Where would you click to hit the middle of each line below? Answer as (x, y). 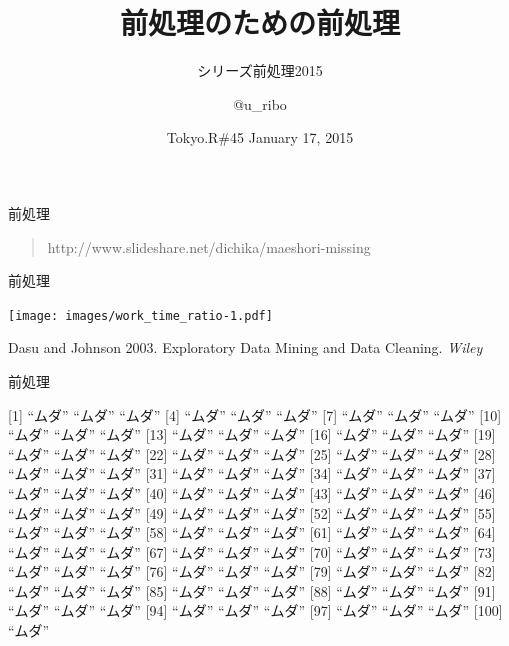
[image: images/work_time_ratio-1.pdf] (140, 315)
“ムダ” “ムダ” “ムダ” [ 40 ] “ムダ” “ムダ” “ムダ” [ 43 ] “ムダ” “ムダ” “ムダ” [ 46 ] (252, 492)
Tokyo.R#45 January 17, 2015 (260, 137)
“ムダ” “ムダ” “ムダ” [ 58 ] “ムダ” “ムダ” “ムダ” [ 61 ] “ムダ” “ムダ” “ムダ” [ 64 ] (252, 532)
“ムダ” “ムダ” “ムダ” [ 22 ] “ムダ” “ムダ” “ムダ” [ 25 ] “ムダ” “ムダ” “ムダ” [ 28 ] (252, 453)
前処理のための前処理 (259, 22)
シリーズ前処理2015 (260, 70)
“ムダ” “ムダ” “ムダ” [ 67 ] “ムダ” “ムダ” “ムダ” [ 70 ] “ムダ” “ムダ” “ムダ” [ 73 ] (252, 551)
